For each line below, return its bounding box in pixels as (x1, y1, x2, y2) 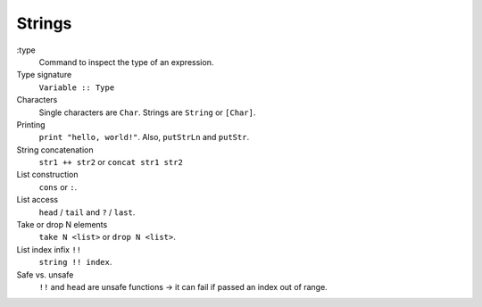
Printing (16, 119, 46, 129)
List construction (16, 170, 79, 180)
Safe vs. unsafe (16, 269, 74, 280)
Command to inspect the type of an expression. (38, 56, 214, 67)
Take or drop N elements (16, 220, 108, 230)
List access (16, 195, 59, 205)
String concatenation (16, 144, 94, 155)
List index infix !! (16, 244, 82, 254)
